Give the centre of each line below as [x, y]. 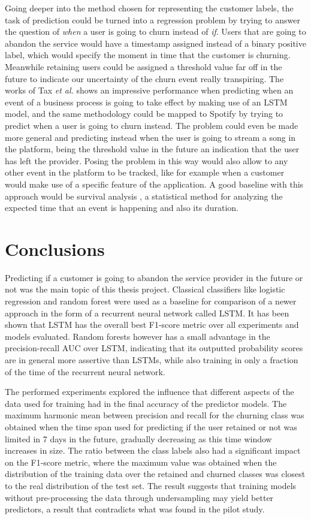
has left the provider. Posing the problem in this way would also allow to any [147, 160]
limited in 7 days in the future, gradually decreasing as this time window [138, 438]
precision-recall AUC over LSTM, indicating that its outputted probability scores [154, 348]
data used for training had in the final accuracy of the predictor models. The [146, 403]
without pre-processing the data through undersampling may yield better [139, 497]
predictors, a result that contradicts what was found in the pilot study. [135, 509]
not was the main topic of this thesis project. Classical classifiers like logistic [145, 289]
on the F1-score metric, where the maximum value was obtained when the [141, 462]
